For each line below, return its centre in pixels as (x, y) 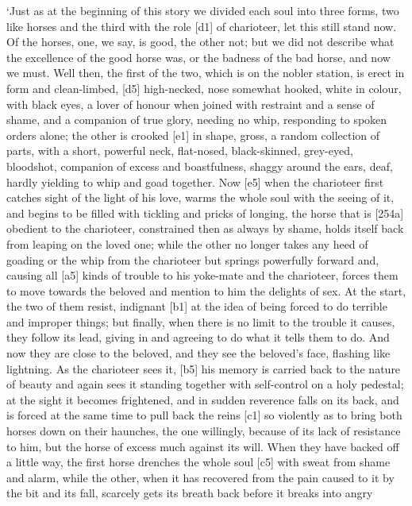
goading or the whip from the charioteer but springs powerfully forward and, (193, 259)
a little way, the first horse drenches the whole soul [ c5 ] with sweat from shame (198, 462)
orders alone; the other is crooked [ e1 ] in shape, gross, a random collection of (193, 135)
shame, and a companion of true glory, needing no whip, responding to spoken (197, 120)
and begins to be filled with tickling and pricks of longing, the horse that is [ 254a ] (205, 212)
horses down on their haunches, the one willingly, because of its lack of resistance (204, 431)
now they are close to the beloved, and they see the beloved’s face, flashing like (198, 353)
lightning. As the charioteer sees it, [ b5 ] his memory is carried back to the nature (204, 368)
